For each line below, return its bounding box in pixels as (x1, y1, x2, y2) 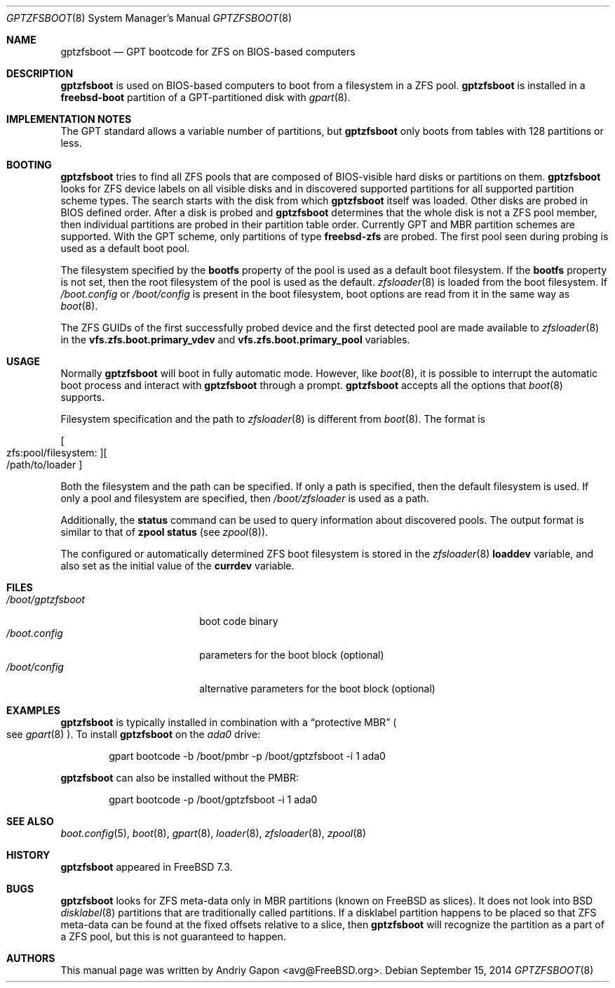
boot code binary (199, 615, 278, 627)
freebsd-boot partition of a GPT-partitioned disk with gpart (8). (60, 91, 351, 103)
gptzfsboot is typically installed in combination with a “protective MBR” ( (60, 716, 397, 728)
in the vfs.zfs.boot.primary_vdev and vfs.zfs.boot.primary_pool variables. (60, 334, 410, 345)
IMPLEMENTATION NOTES (6, 113, 132, 125)
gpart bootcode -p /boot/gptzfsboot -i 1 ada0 (109, 793, 318, 805)
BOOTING (6, 159, 52, 171)
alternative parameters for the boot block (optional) (199, 683, 435, 694)
